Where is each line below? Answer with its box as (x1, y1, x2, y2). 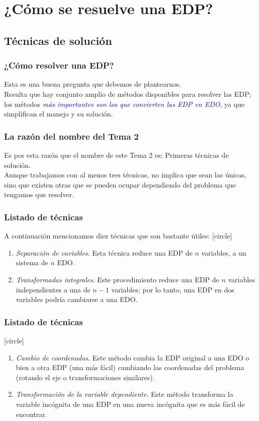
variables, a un (201, 247, 246, 258)
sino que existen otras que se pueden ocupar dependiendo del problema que (4, 179, 236, 190)
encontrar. (16, 408, 47, 419)
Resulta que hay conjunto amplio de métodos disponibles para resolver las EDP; (4, 88, 251, 99)
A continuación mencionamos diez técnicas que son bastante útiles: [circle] (4, 230, 232, 241)
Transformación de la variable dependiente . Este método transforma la (16, 389, 233, 399)
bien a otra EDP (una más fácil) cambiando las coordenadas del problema (16, 362, 244, 373)
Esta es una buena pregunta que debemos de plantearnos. (4, 79, 182, 89)
